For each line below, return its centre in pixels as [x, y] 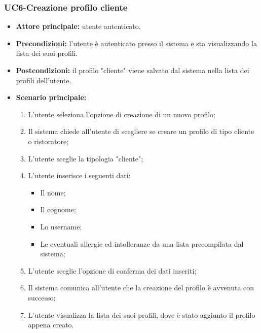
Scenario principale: [51, 97]
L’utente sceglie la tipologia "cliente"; [86, 158]
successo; [42, 297]
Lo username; [61, 226]
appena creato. [51, 325]
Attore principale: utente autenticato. [78, 26]
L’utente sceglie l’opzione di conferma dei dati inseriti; [112, 270]
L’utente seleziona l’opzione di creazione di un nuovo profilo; [122, 114]
